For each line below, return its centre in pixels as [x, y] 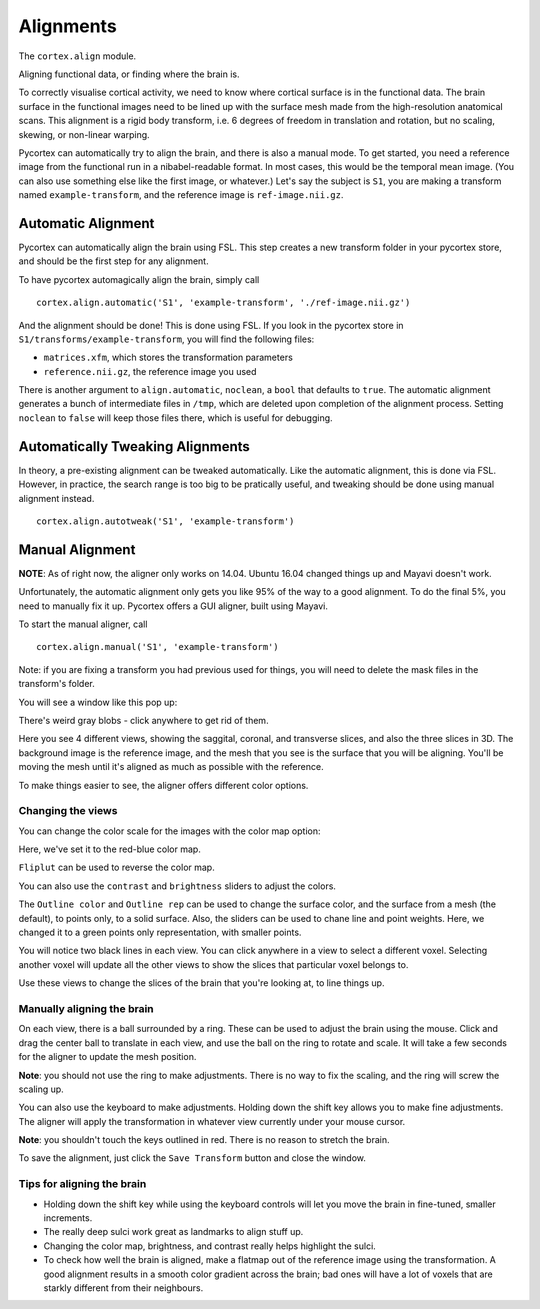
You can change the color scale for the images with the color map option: [169, 831]
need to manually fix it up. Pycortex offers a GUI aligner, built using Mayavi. [173, 606]
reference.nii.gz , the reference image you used [150, 371]
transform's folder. [56, 684]
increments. [68, 1218]
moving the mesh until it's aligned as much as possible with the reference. [171, 767]
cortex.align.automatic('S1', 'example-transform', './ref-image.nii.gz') [223, 303]
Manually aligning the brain [86, 1008]
